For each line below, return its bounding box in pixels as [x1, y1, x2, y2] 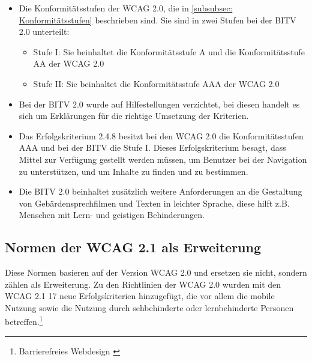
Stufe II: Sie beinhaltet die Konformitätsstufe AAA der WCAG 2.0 [33, 77, 280, 89]
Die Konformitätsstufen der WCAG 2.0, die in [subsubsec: [19, 2, 233, 14]
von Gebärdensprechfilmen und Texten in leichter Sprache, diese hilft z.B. [19, 196, 290, 209]
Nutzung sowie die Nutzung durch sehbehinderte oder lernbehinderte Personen [5, 301, 294, 314]
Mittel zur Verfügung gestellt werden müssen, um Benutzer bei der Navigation [19, 153, 307, 165]
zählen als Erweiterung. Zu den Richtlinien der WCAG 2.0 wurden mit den [5, 278, 281, 290]
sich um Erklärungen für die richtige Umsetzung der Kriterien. [19, 109, 249, 122]
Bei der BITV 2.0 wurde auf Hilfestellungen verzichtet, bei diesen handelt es [19, 97, 300, 110]
